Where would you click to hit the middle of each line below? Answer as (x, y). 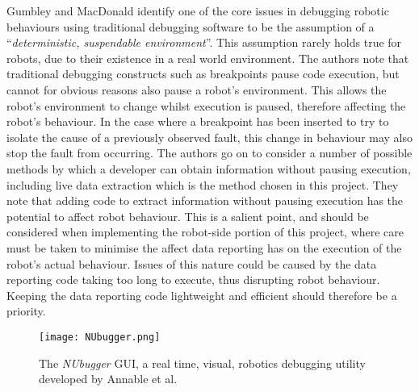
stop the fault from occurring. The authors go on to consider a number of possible (209, 153)
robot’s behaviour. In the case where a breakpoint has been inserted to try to (198, 121)
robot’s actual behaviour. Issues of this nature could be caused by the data (192, 263)
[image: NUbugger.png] (100, 337)
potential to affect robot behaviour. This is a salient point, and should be (188, 216)
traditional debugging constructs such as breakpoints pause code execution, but (203, 74)
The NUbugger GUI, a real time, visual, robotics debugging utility (202, 363)
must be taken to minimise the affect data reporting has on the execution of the (204, 247)
